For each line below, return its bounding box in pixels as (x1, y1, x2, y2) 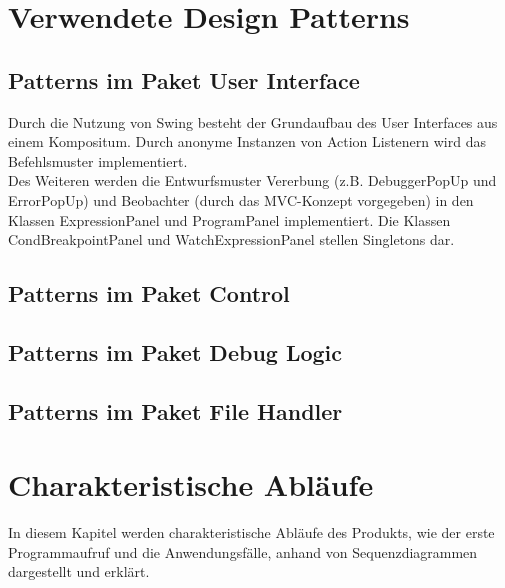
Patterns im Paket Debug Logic (8, 336, 343, 367)
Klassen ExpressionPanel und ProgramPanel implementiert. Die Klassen (8, 209, 451, 230)
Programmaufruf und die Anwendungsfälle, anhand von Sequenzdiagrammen (8, 541, 478, 562)
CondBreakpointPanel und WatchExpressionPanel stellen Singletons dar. (8, 229, 455, 250)
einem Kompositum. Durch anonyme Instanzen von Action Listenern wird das (8, 131, 486, 152)
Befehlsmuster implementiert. (8, 150, 188, 171)
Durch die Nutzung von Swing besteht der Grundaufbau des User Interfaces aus (8, 111, 498, 132)
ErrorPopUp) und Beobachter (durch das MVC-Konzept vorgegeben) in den (8, 189, 474, 210)
